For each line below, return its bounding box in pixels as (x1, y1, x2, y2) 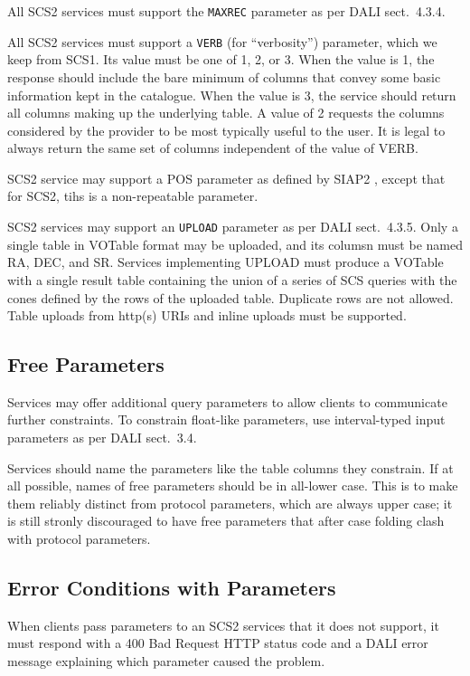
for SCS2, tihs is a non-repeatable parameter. (7, 186, 258, 205)
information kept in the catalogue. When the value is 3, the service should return (7, 85, 456, 104)
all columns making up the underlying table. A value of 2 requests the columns (7, 103, 445, 122)
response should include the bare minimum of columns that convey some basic (7, 67, 441, 86)
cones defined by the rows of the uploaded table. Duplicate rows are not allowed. (7, 288, 454, 307)
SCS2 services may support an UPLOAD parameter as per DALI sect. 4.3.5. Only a (7, 217, 458, 236)
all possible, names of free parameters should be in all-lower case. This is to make (7, 476, 458, 495)
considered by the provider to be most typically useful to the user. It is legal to (7, 120, 446, 139)
